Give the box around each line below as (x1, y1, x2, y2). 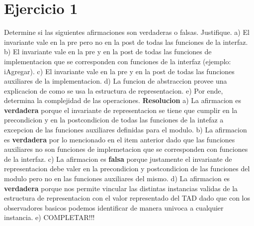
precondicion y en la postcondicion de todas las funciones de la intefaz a (4, 114, 224, 125)
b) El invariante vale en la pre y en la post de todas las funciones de (4, 46, 212, 57)
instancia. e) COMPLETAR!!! (4, 212, 95, 223)
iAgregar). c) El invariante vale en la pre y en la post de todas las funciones (4, 66, 235, 76)
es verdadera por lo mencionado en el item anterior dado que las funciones (4, 134, 235, 144)
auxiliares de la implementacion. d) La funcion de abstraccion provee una (4, 76, 227, 86)
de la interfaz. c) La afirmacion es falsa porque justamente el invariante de (4, 153, 232, 164)
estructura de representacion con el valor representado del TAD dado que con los (4, 193, 251, 203)
